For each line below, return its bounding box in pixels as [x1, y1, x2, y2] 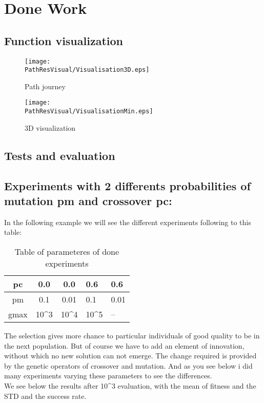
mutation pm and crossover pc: [4, 192, 172, 208]
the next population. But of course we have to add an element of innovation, [4, 340, 245, 351]
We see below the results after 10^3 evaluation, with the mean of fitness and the [4, 380, 256, 391]
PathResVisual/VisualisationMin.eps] [25, 108, 153, 115]
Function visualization [4, 32, 123, 48]
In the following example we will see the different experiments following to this [4, 216, 251, 227]
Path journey [25, 80, 66, 91]
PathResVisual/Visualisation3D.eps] [25, 66, 150, 74]
